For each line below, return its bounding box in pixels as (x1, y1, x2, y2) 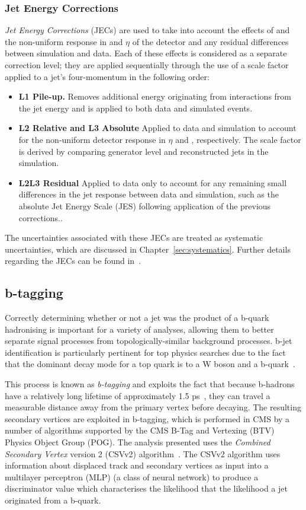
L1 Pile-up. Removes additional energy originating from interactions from (18, 90, 291, 103)
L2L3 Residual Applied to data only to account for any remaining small (18, 176, 287, 189)
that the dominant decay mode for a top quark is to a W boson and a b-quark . (5, 358, 295, 370)
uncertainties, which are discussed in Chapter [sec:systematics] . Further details (5, 243, 291, 255)
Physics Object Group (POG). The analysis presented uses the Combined (5, 436, 270, 448)
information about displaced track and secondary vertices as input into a (5, 459, 269, 471)
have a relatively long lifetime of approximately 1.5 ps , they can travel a (5, 389, 270, 401)
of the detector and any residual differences (132, 35, 289, 47)
